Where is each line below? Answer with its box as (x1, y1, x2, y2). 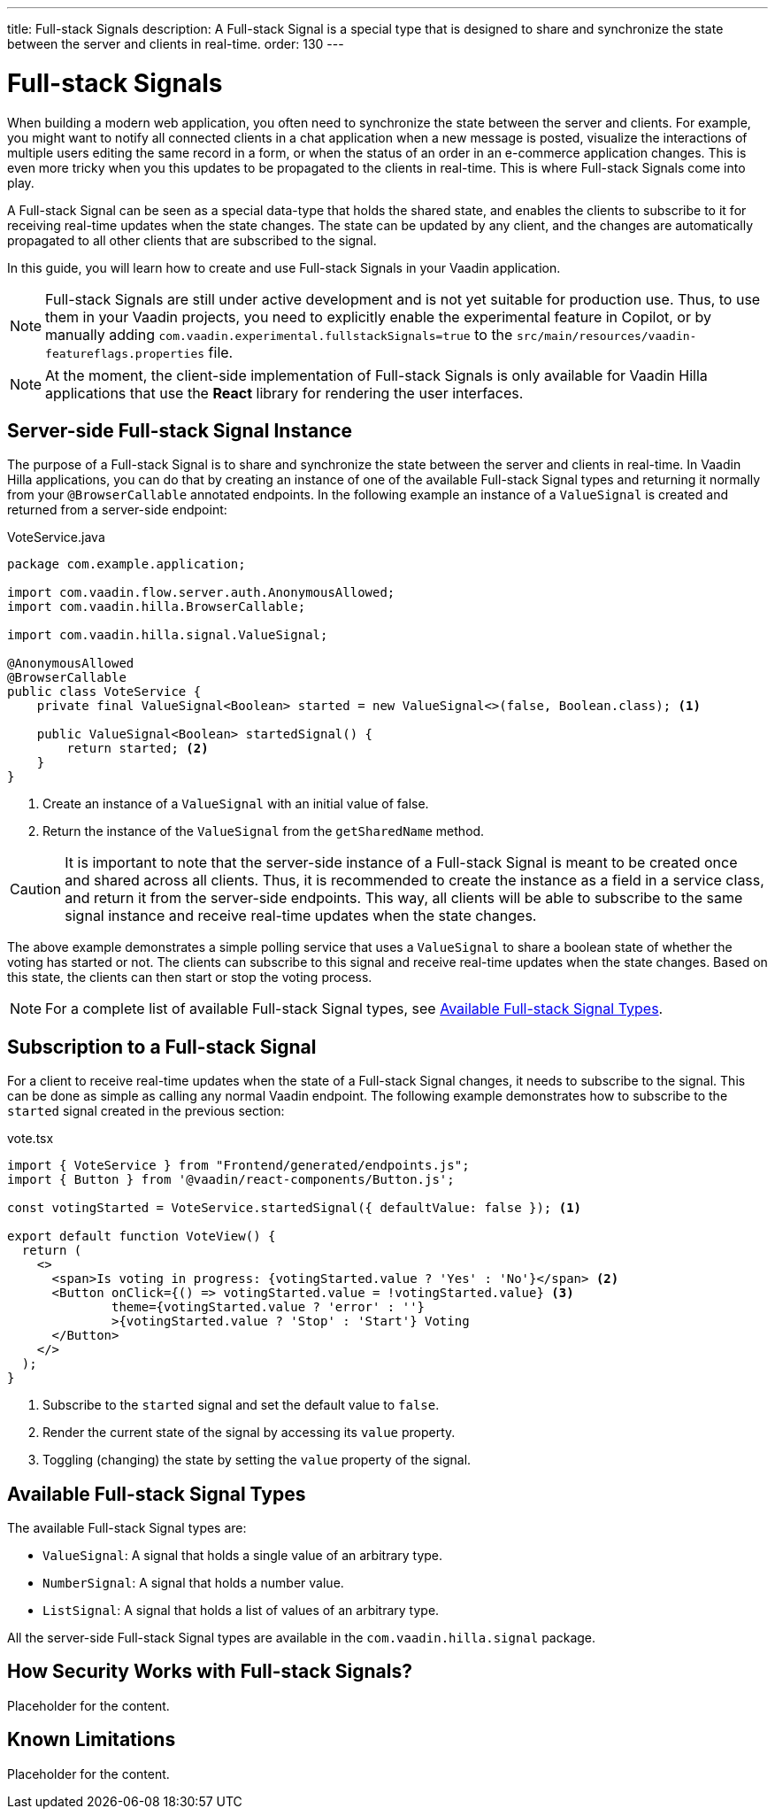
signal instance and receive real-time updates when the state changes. (65, 907, 537, 925)
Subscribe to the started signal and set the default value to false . (42, 1397, 440, 1413)
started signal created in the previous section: (7, 1103, 285, 1119)
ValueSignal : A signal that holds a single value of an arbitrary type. (42, 1548, 443, 1564)
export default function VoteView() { (7, 1229, 276, 1244)
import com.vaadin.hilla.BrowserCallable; (7, 599, 306, 614)
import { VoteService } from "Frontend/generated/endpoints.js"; (7, 1158, 470, 1173)
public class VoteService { (7, 684, 202, 699)
